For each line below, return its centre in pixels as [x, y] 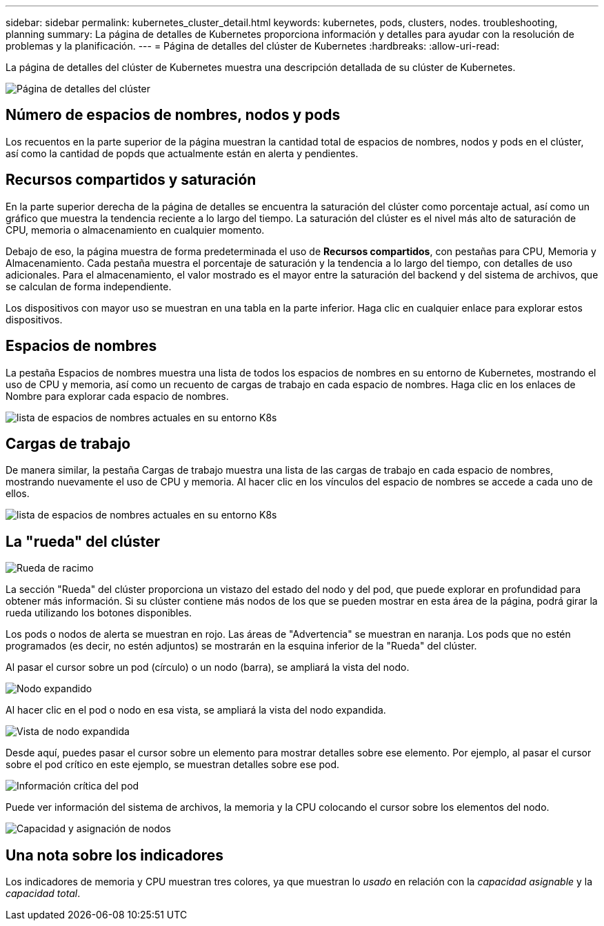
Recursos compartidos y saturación [131, 180]
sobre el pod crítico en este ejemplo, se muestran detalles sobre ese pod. [173, 765]
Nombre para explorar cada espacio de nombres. [117, 396]
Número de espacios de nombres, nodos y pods [173, 115]
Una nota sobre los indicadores [115, 855]
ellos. [18, 494]
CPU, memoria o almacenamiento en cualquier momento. [135, 230]
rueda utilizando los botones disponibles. [99, 613]
